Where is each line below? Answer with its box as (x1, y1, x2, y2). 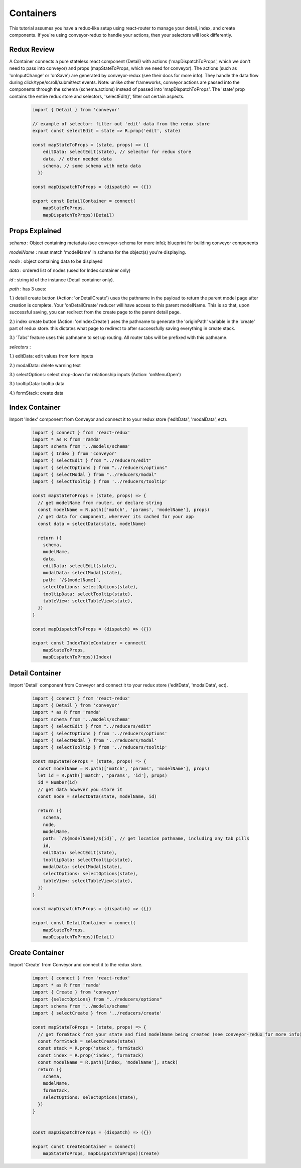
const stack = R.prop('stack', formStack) (38, 1046, 144, 1051)
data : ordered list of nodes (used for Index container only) (9, 267, 131, 273)
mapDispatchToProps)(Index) (43, 654, 112, 660)
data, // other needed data (43, 156, 112, 161)
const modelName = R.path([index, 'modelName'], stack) (38, 1060, 178, 1065)
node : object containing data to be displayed (9, 258, 103, 264)
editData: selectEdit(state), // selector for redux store (43, 149, 192, 155)
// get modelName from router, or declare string (38, 499, 163, 506)
